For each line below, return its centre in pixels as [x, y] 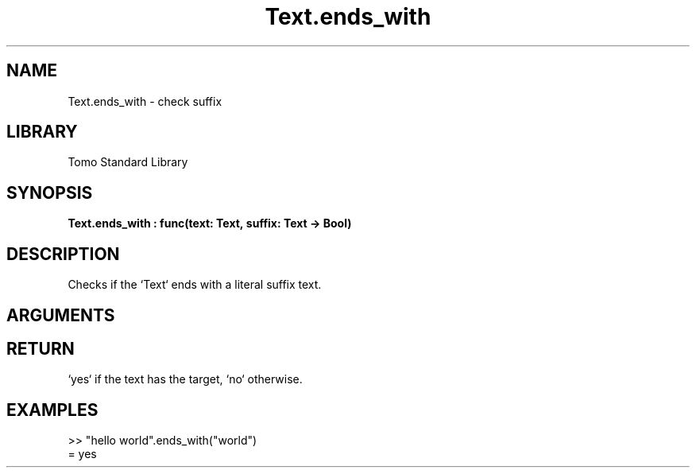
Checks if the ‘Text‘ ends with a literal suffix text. [195, 285]
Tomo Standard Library [128, 162]
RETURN [41, 348]
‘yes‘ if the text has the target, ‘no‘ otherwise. [185, 379]
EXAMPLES [52, 410]
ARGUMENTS [61, 315]
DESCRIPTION [63, 254]
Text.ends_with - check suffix [145, 101]
